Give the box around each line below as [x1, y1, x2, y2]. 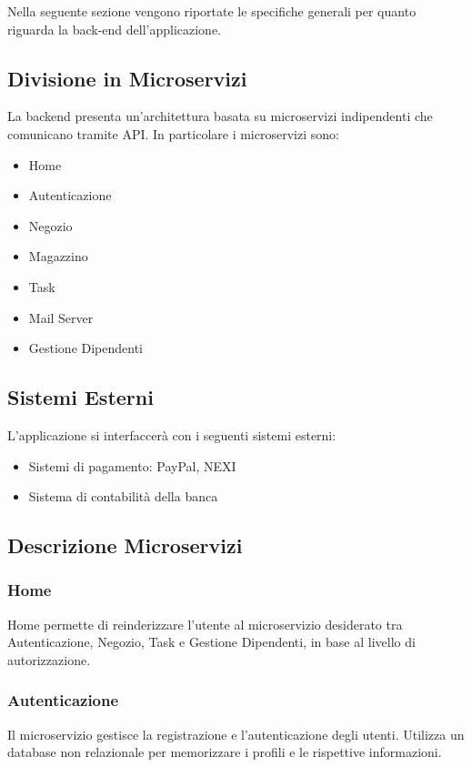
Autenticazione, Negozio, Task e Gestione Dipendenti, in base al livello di [7, 632, 416, 651]
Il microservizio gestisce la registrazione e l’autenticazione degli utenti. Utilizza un [7, 724, 465, 743]
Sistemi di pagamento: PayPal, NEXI [28, 456, 236, 475]
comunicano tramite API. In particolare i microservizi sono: [7, 124, 339, 143]
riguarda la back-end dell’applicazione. [7, 19, 222, 38]
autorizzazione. [7, 650, 91, 669]
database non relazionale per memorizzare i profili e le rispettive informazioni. [7, 742, 442, 762]
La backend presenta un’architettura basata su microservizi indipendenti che [7, 106, 433, 126]
